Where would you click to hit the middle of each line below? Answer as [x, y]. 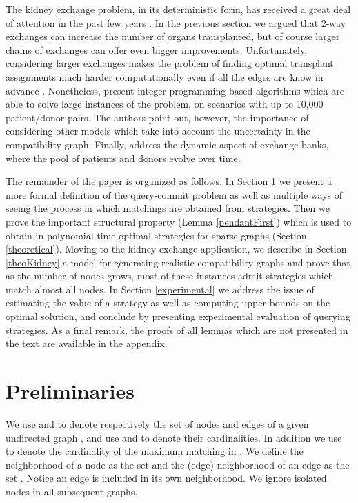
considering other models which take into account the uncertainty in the [158, 131]
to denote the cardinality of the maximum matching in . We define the [155, 451]
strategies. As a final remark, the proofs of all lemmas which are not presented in [177, 329]
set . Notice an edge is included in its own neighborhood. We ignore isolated [166, 478]
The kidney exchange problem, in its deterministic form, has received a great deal [178, 9]
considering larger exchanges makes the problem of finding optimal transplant [170, 63]
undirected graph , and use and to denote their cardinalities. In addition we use [174, 437]
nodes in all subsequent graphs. [72, 491]
